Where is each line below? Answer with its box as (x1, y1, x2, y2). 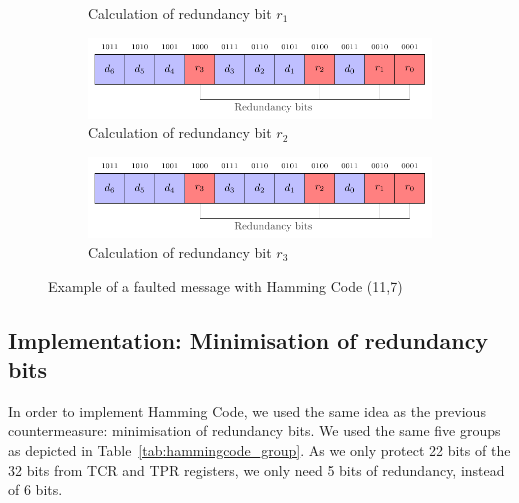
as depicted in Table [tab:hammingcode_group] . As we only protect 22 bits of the (8, 439, 511, 460)
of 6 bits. (8, 479, 63, 500)
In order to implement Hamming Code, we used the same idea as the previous (8, 400, 486, 421)
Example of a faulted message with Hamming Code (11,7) (48, 275, 403, 296)
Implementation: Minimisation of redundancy (8, 324, 489, 355)
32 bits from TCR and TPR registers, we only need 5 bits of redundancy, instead (8, 459, 505, 480)
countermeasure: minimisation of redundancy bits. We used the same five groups (8, 420, 501, 441)
